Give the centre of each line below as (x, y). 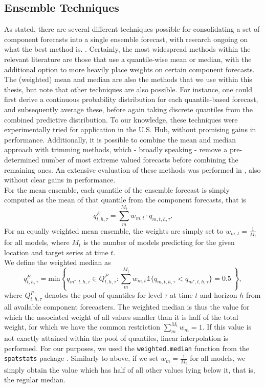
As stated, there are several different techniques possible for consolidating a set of (132, 29)
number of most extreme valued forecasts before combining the (140, 159)
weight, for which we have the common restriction (82, 327)
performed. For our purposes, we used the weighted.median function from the (127, 348)
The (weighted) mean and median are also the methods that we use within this (128, 79)
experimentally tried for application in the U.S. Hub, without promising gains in (130, 129)
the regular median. (35, 380)
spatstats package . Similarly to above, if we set (81, 358)
